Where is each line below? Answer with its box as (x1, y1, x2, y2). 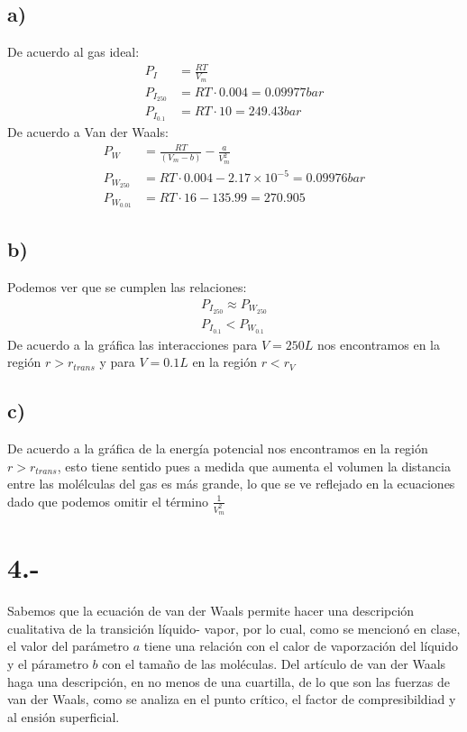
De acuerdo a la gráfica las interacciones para (7, 334, 258, 353)
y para (99, 352, 135, 371)
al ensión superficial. (7, 707, 120, 726)
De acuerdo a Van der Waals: (7, 123, 169, 142)
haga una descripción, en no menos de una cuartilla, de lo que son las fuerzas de (7, 672, 450, 691)
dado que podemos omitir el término (7, 491, 208, 510)
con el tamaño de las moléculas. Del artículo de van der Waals (102, 654, 446, 673)
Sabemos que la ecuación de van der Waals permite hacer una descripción (7, 601, 415, 620)
